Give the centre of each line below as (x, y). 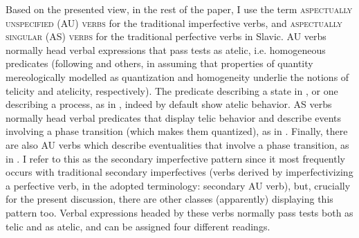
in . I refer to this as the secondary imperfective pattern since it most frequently (175, 158)
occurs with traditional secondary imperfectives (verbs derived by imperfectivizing (179, 172)
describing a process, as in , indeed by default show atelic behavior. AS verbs (169, 104)
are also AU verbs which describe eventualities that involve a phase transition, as (177, 144)
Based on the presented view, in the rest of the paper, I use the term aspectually (179, 9)
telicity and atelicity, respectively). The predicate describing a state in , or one (172, 90)
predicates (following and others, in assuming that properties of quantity (159, 63)
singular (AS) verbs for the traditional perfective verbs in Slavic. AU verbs (166, 36)
